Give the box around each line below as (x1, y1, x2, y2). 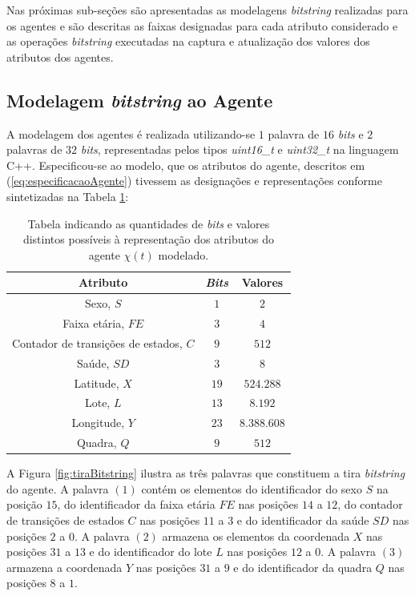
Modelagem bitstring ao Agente (6, 87, 273, 112)
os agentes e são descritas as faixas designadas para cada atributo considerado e (6, 17, 398, 34)
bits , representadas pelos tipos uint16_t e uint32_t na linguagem (80, 141, 399, 158)
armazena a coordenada (6, 558, 123, 575)
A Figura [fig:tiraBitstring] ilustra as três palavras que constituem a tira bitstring (6, 465, 405, 481)
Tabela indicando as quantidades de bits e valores (27, 215, 270, 232)
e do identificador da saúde (236, 511, 369, 528)
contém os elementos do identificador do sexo (141, 480, 362, 497)
